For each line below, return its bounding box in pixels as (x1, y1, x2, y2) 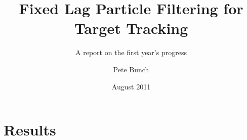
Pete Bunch (113, 64, 149, 74)
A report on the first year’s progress (75, 47, 187, 58)
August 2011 (111, 81, 151, 91)
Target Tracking (74, 18, 188, 38)
